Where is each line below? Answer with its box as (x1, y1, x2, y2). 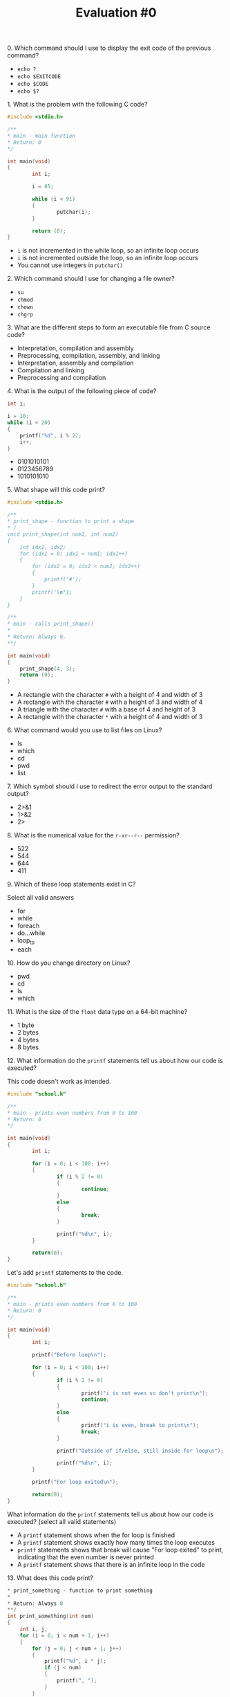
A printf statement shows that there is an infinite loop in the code (17, 1560, 205, 1568)
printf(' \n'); (32, 588, 73, 596)
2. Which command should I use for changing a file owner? (7, 275, 175, 283)
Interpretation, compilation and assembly (17, 344, 134, 352)
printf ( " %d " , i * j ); (44, 1658, 107, 1665)
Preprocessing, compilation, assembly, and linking (17, 352, 160, 360)
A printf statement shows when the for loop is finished (17, 1531, 175, 1539)
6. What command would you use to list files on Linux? (7, 726, 162, 734)
